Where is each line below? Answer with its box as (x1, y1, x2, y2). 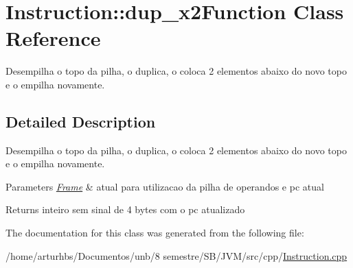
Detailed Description (5, 110, 156, 132)
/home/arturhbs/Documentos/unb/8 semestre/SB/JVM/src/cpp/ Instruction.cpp (5, 248, 348, 263)
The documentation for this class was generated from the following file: (5, 226, 304, 240)
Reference (5, 24, 101, 52)
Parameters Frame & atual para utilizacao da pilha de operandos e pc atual (5, 179, 324, 193)
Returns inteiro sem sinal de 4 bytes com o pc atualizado (5, 202, 245, 217)
